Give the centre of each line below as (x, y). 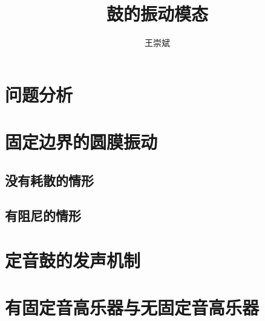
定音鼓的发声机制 (73, 260)
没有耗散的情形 (49, 180)
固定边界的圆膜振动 (81, 142)
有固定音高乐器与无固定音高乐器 (132, 307)
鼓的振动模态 (157, 14)
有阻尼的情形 (43, 216)
